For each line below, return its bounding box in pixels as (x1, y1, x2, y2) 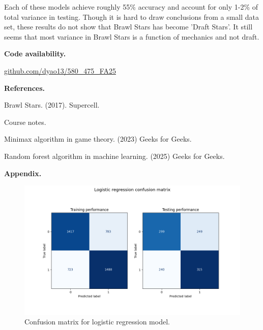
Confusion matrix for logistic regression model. (24, 316, 170, 327)
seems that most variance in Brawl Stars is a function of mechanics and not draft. (4, 31, 259, 42)
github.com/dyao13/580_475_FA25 (4, 65, 116, 76)
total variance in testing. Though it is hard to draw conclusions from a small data (4, 11, 259, 22)
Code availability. (4, 48, 66, 59)
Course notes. (4, 116, 46, 127)
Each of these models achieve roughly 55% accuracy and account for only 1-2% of (4, 2, 258, 12)
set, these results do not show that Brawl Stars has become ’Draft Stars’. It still (4, 21, 253, 32)
